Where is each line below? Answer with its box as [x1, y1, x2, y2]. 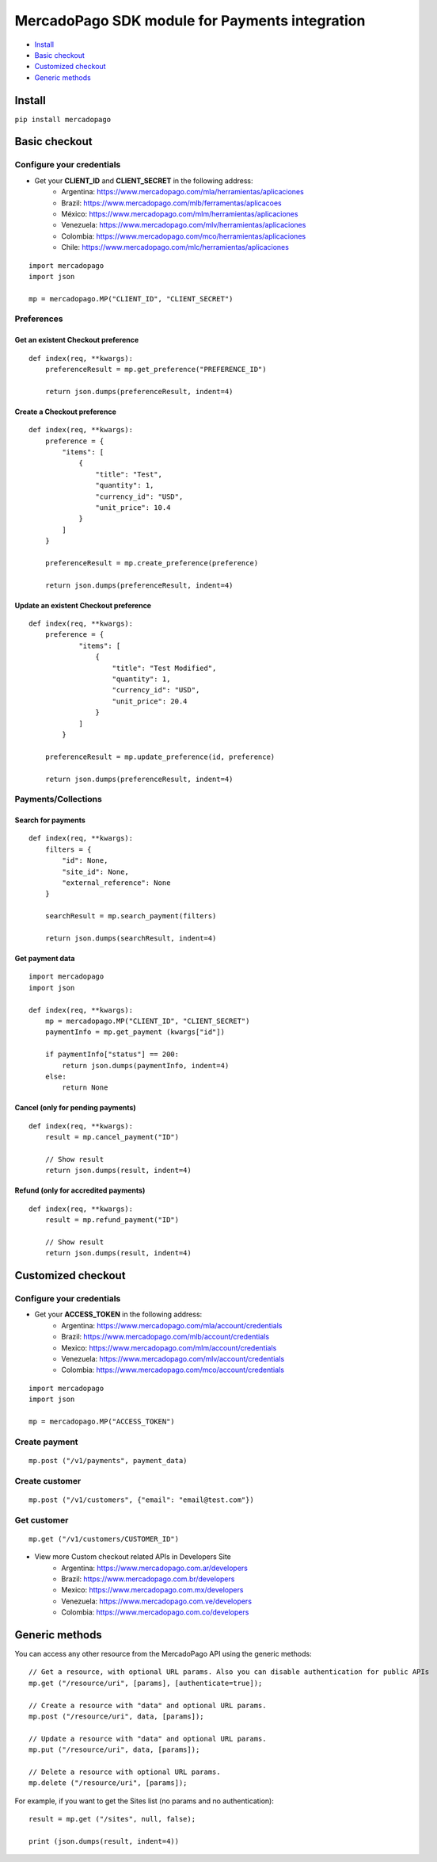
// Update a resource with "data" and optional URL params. [28, 1734, 267, 1743]
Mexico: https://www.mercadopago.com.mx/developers [61, 1585, 244, 1595]
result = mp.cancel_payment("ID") [44, 1132, 180, 1142]
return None [62, 1083, 108, 1092]
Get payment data [14, 954, 75, 963]
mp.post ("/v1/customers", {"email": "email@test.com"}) [28, 1495, 255, 1504]
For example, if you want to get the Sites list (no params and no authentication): [14, 1796, 275, 1806]
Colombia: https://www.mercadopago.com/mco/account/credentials [61, 1365, 285, 1375]
